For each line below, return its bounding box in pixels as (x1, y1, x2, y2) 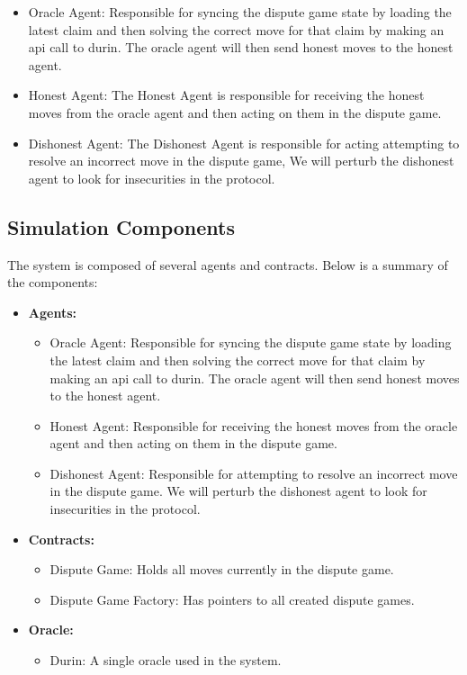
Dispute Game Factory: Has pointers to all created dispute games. (49, 589, 415, 608)
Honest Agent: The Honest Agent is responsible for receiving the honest (28, 85, 425, 104)
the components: (7, 273, 98, 292)
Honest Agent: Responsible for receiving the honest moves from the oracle (49, 416, 458, 435)
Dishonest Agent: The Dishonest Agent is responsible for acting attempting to (28, 133, 460, 152)
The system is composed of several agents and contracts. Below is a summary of (7, 255, 448, 274)
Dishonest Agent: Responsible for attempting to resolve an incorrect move (49, 463, 458, 482)
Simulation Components (7, 212, 236, 240)
